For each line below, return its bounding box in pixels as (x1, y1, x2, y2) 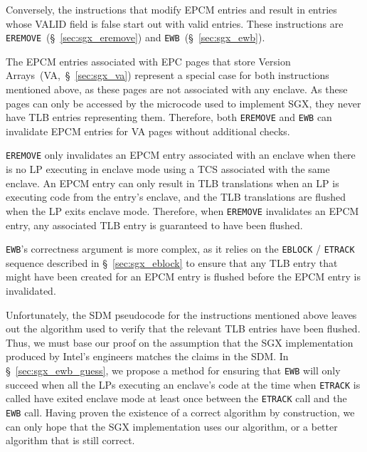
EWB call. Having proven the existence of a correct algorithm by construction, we (6, 404, 355, 419)
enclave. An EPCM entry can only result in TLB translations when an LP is (6, 175, 339, 190)
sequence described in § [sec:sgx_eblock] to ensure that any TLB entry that (6, 255, 338, 270)
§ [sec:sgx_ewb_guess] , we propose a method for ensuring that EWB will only (6, 362, 341, 377)
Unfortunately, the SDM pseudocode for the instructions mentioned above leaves (6, 307, 357, 322)
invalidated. (6, 283, 56, 298)
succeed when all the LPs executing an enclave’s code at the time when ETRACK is (6, 377, 361, 391)
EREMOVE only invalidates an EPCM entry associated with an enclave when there (6, 147, 356, 162)
